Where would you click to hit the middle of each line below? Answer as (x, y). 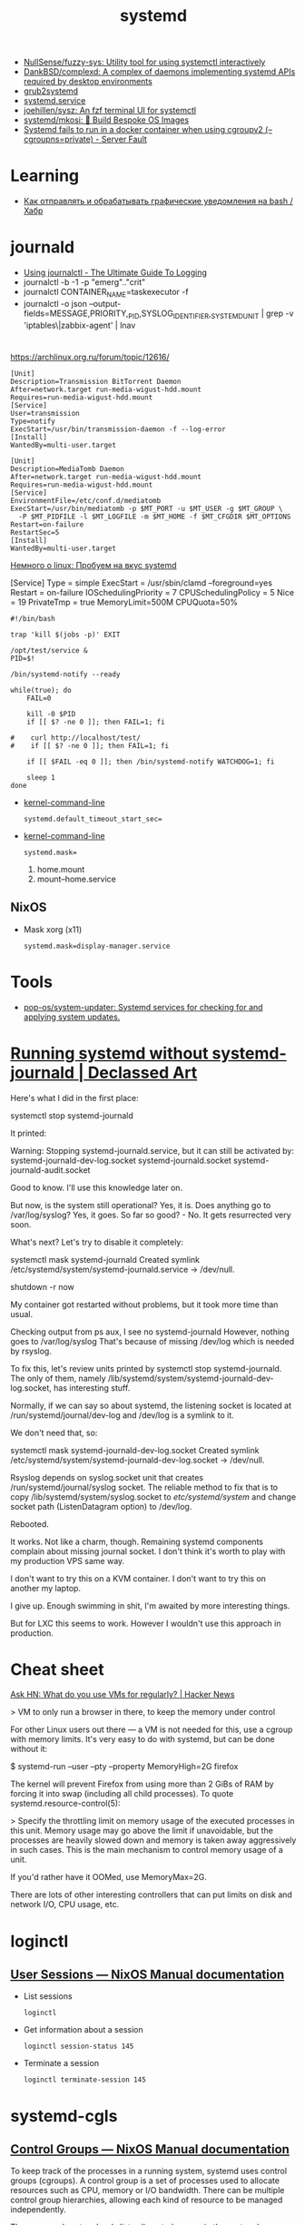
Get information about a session (83, 2030)
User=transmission (45, 413)
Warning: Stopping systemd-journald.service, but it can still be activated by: (152, 1150)
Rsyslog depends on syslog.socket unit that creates (107, 1477)
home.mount (61, 869)
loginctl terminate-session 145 (84, 2080)
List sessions (48, 1996)
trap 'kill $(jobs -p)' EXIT (65, 635)
